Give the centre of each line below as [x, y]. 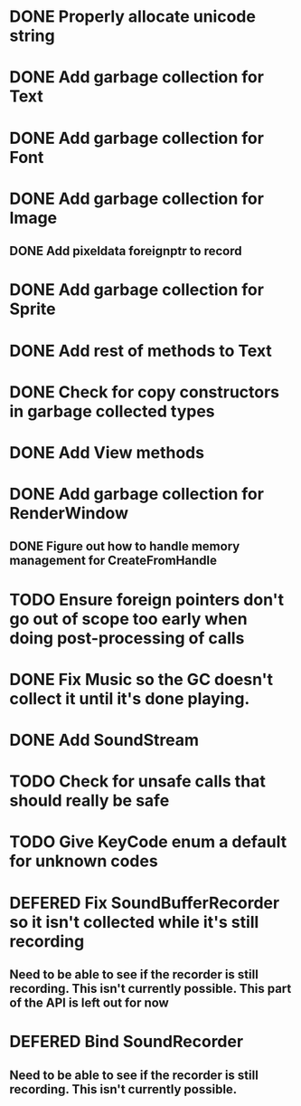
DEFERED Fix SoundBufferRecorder [145, 903]
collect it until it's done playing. [130, 698]
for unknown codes [84, 861]
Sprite [33, 309]
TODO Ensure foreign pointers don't [147, 600]
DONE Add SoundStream [104, 740]
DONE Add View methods [107, 452]
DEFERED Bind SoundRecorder [127, 1042]
